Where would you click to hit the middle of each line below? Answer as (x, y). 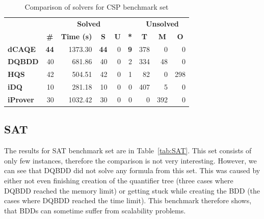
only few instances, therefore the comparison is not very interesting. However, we (130, 160)
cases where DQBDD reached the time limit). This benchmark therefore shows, (128, 200)
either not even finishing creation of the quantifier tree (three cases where (119, 180)
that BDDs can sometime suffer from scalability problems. (95, 210)
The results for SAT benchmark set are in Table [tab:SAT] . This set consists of (128, 150)
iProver (21, 99)
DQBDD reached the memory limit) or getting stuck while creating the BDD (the (132, 190)
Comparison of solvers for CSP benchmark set (97, 7)
